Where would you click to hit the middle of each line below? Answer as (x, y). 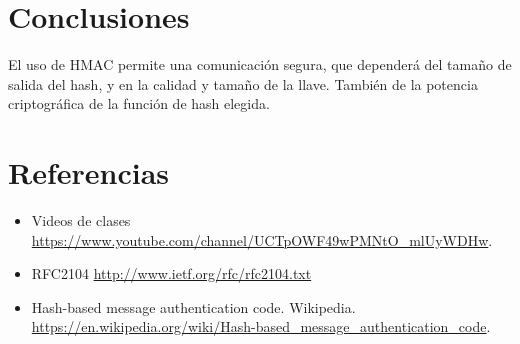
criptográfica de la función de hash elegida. (139, 103)
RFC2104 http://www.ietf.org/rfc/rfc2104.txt (171, 273)
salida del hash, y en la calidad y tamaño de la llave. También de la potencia (243, 83)
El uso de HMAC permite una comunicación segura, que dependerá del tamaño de (260, 64)
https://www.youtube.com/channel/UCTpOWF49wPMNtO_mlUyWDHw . (262, 239)
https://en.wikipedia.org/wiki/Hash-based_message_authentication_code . (261, 326)
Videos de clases (81, 220)
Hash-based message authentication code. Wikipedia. (193, 306)
